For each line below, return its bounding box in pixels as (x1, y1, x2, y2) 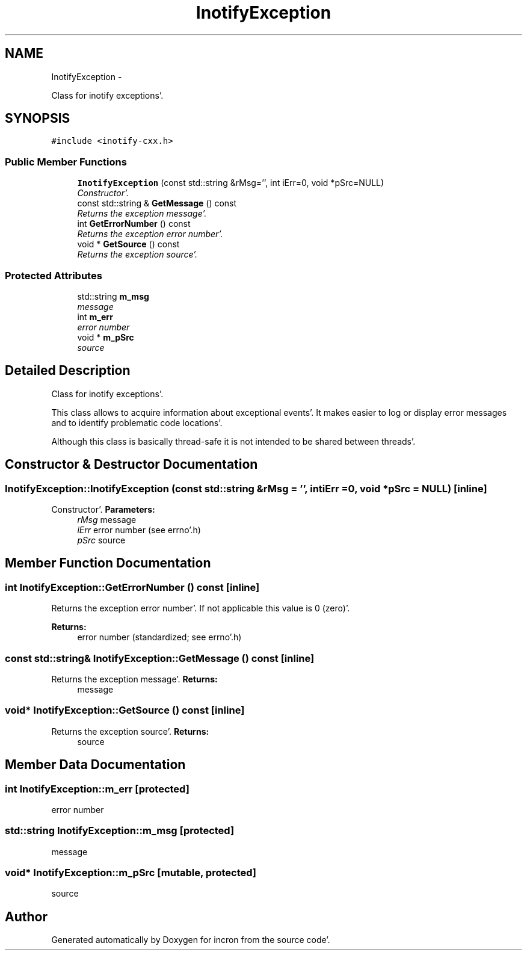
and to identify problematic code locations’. (51, 417, 223, 428)
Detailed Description (5, 363, 131, 379)
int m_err (77, 311, 113, 322)
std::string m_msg (77, 291, 149, 301)
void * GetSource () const (77, 239, 180, 250)
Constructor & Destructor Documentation (5, 457, 258, 472)
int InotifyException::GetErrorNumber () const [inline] (5, 581, 260, 593)
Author (5, 909, 48, 924)
